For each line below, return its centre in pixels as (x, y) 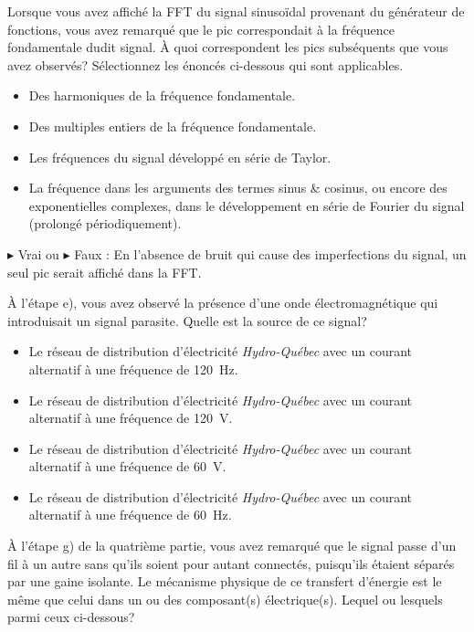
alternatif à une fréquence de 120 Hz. (133, 369)
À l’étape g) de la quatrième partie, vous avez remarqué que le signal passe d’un (232, 546)
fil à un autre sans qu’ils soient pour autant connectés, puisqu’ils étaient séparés (231, 563)
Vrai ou (38, 253)
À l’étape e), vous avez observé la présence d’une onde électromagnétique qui (223, 303)
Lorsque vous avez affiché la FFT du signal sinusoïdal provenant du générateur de (236, 11)
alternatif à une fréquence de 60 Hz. (130, 515)
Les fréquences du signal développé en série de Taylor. (180, 157)
